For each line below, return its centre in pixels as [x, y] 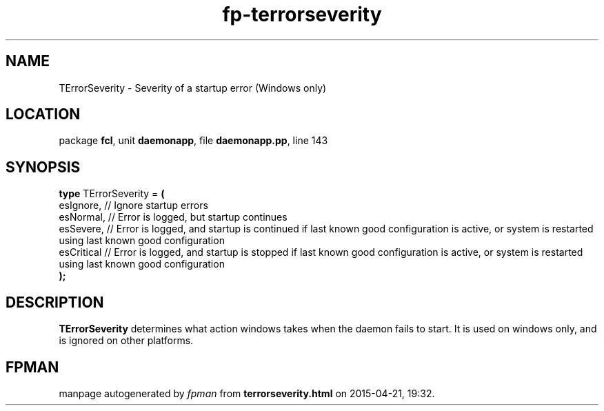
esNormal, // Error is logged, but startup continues [173, 217]
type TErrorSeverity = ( [112, 194]
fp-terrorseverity [302, 14]
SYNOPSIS [43, 167]
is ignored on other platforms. [126, 341]
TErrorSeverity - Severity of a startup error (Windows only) [193, 88]
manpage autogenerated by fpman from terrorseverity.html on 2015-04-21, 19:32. [247, 393]
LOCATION [43, 114]
